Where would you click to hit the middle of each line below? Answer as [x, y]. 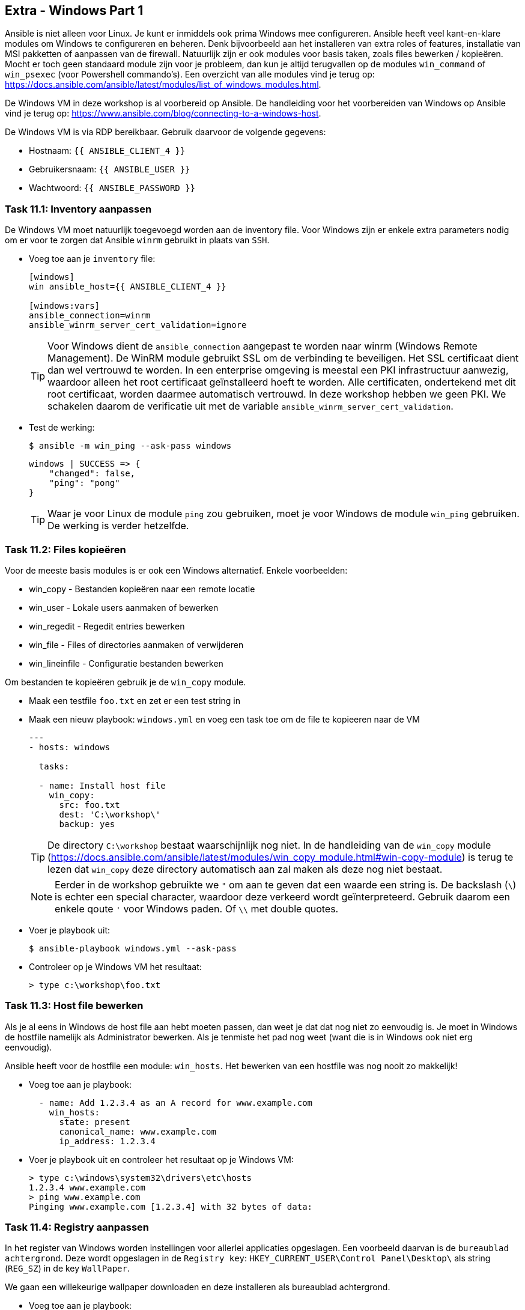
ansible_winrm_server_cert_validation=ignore [138, 325]
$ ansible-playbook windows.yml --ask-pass [133, 948]
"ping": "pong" [84, 483]
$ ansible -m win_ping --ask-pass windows [130, 446]
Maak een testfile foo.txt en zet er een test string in [135, 700]
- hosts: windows [69, 747]
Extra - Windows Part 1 [74, 11]
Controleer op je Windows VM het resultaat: [115, 966]
